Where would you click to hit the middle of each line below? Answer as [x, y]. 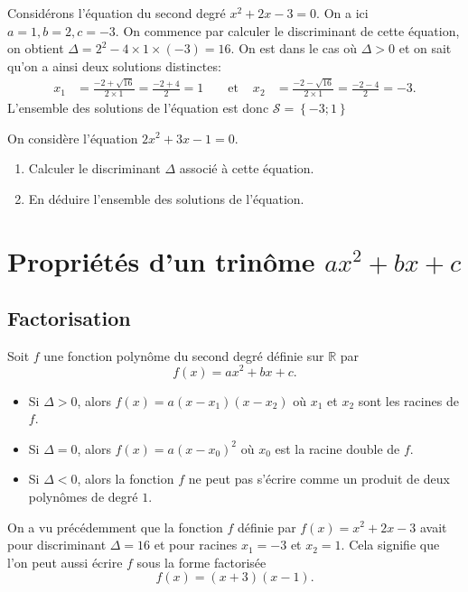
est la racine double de [337, 448]
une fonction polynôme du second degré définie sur [184, 355]
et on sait [425, 48]
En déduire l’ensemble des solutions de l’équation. [166, 198]
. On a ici [342, 13]
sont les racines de [408, 400]
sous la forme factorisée [201, 562]
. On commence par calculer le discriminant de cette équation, [287, 30]
